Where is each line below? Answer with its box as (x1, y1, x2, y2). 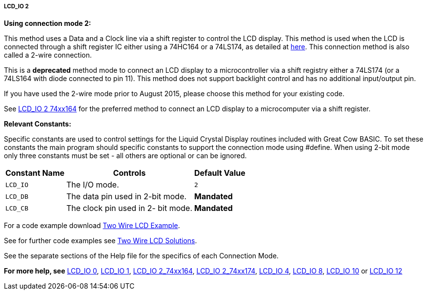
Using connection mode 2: (4, 19, 91, 28)
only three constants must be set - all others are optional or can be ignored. (4, 151, 247, 160)
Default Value (194, 168, 245, 178)
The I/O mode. (66, 180, 119, 190)
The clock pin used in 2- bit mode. (66, 203, 193, 213)
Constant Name (5, 168, 65, 178)
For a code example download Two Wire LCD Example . (4, 221, 180, 230)
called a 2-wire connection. (4, 51, 92, 60)
